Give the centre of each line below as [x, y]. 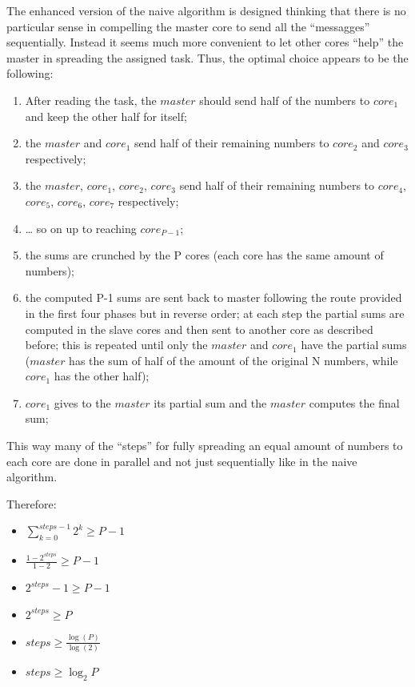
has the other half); [102, 376]
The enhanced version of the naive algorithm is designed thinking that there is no [206, 10]
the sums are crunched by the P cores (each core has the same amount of [204, 255]
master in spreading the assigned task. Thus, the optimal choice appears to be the [207, 57]
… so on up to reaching [81, 228]
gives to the [82, 402]
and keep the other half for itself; [106, 116]
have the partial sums [354, 345]
